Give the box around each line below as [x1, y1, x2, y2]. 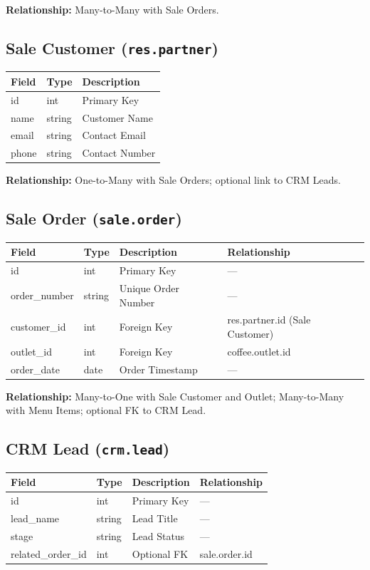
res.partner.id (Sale [227, 312, 311, 327]
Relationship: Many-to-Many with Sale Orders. [6, 2, 219, 16]
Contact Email [82, 128, 146, 142]
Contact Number [82, 145, 156, 160]
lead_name [11, 510, 60, 525]
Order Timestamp [119, 361, 198, 376]
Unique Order [119, 280, 179, 295]
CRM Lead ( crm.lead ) [6, 437, 170, 460]
